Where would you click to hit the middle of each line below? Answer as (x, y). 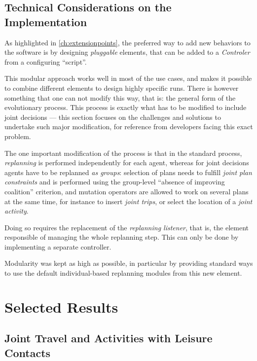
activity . (17, 211)
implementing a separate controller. (58, 246)
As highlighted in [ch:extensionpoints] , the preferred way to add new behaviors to (128, 42)
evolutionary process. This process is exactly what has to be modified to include (126, 107)
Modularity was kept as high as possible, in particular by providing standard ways (129, 263)
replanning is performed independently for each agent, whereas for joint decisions (127, 162)
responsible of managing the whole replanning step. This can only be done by (122, 237)
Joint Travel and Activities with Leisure (109, 338)
